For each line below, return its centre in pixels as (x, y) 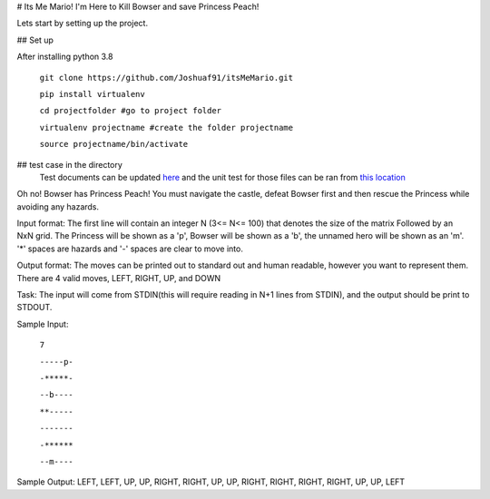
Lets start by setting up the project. (83, 24)
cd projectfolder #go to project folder (131, 111)
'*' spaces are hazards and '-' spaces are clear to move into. (130, 249)
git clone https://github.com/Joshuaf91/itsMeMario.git (167, 78)
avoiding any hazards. (58, 206)
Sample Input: (43, 324)
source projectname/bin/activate (114, 144)
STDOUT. (34, 308)
